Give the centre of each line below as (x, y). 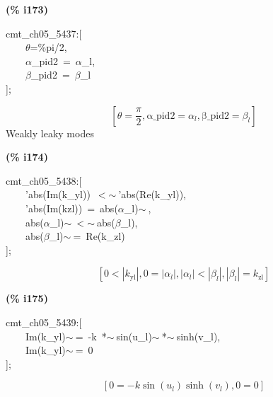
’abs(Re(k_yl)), (152, 194)
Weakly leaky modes (50, 133)
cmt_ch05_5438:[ (44, 180)
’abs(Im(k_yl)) (58, 194)
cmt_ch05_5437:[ (44, 33)
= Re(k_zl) (99, 236)
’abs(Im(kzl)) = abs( (71, 208)
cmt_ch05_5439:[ (44, 322)
